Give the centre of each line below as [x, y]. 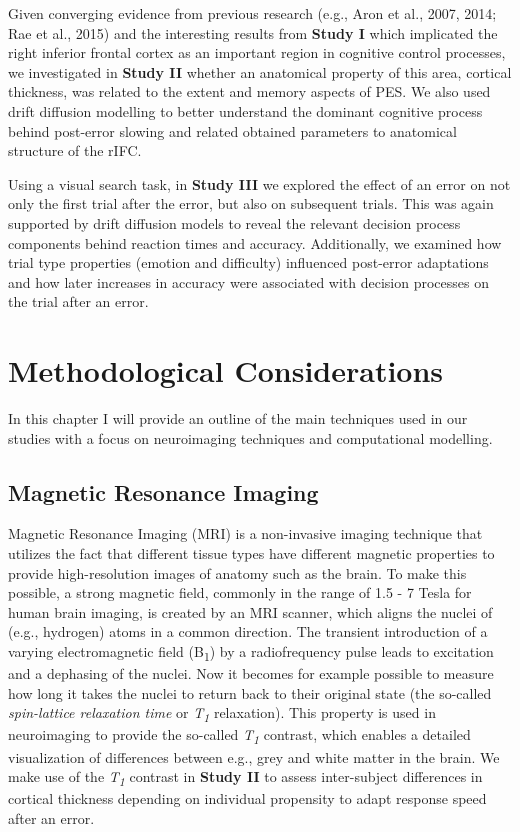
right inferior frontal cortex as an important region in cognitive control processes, [257, 52]
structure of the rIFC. [75, 150]
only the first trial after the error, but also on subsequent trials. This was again [251, 203]
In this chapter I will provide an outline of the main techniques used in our [238, 418]
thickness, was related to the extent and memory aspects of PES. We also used [249, 91]
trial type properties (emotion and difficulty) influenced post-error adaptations [248, 262]
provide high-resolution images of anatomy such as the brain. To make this [237, 572]
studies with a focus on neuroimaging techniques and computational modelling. [250, 437]
